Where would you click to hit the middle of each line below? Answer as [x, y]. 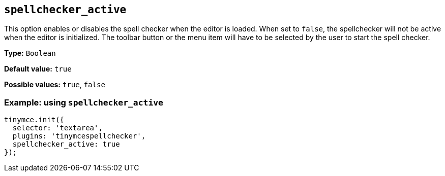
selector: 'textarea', [57, 128]
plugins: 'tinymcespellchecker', [79, 136]
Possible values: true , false [55, 85]
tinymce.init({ [34, 120]
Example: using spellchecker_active [84, 102]
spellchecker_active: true [66, 144]
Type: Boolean [30, 53]
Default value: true [38, 69]
